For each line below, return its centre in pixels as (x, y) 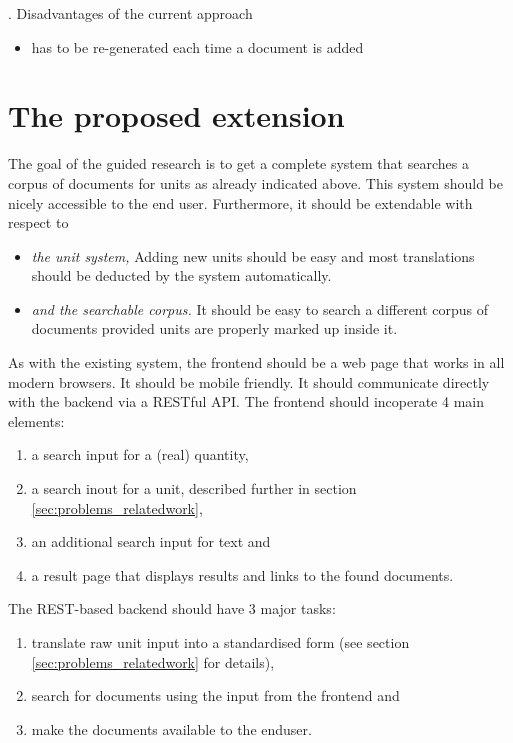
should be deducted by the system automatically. (181, 275)
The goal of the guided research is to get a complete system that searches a (238, 163)
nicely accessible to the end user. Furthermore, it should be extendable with (240, 202)
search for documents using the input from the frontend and (215, 695)
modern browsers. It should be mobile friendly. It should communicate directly (249, 381)
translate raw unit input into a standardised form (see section (220, 642)
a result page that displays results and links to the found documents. (242, 574)
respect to (38, 222)
